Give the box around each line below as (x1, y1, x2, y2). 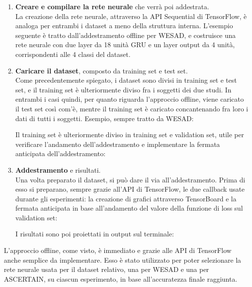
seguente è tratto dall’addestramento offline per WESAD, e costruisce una (15, 30, 236, 40)
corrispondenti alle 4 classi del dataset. (15, 49, 131, 59)
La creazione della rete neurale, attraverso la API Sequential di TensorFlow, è (15, 11, 247, 21)
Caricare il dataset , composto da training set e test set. (15, 65, 188, 75)
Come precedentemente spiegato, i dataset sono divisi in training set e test (15, 75, 237, 85)
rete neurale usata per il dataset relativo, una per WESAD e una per (4, 264, 209, 274)
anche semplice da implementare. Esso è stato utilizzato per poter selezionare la (4, 254, 241, 265)
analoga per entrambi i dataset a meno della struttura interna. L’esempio (15, 20, 233, 31)
